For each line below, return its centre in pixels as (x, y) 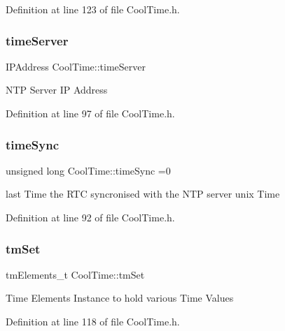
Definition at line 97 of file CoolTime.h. (90, 113)
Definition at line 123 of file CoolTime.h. (93, 9)
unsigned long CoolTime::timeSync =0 (88, 170)
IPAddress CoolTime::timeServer (76, 66)
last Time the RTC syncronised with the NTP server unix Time (143, 194)
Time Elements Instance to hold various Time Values (120, 298)
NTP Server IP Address (57, 90)
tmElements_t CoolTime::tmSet (75, 274)
